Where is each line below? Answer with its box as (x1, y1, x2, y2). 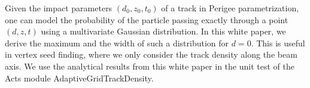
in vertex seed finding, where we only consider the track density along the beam (5, 48, 297, 61)
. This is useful (251, 36, 305, 49)
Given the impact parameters (5, 2, 113, 14)
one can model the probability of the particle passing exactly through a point (5, 13, 288, 26)
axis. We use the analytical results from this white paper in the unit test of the (5, 59, 294, 72)
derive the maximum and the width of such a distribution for (5, 36, 229, 49)
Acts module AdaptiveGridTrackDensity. (5, 71, 154, 84)
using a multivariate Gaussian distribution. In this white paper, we (41, 25, 286, 37)
